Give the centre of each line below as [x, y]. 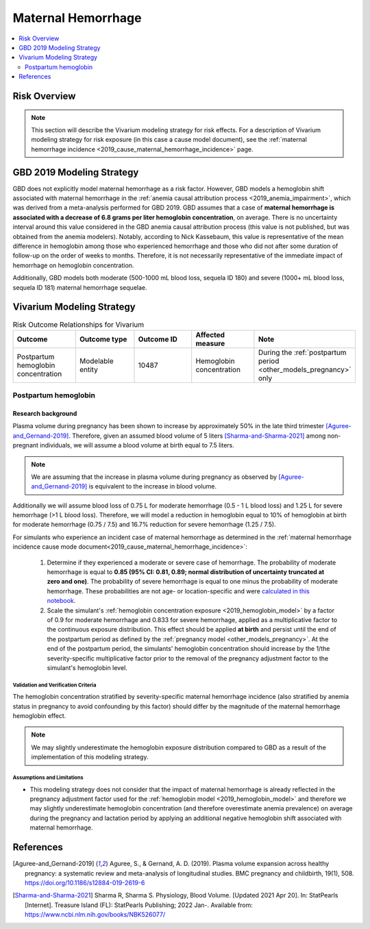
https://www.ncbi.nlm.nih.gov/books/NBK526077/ [95, 915]
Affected [210, 334]
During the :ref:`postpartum [302, 352]
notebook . [61, 601]
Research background [45, 413]
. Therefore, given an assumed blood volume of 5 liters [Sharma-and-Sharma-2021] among [197, 436]
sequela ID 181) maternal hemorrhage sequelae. [80, 287]
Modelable [96, 361]
